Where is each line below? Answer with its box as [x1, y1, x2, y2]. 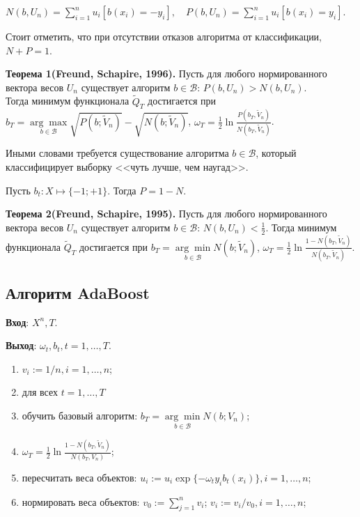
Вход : [6, 314, 29, 329]
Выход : [6, 338, 37, 353]
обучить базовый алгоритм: [22, 408, 138, 422]
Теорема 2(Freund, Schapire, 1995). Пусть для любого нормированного [6, 206, 327, 221]
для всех [22, 385, 58, 399]
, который [256, 146, 297, 160]
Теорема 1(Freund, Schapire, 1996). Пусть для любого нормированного [6, 66, 327, 81]
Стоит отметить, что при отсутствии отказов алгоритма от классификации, [6, 29, 322, 43]
